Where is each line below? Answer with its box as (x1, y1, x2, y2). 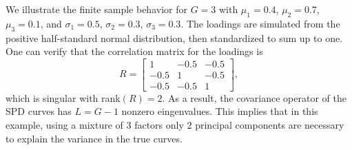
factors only (134, 118, 184, 132)
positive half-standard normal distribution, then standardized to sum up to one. (6, 30, 343, 45)
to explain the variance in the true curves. (6, 131, 183, 145)
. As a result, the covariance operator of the (162, 90, 346, 105)
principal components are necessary (195, 118, 344, 132)
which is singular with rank (6, 90, 121, 105)
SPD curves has (6, 104, 72, 118)
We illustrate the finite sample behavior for (6, 2, 187, 16)
